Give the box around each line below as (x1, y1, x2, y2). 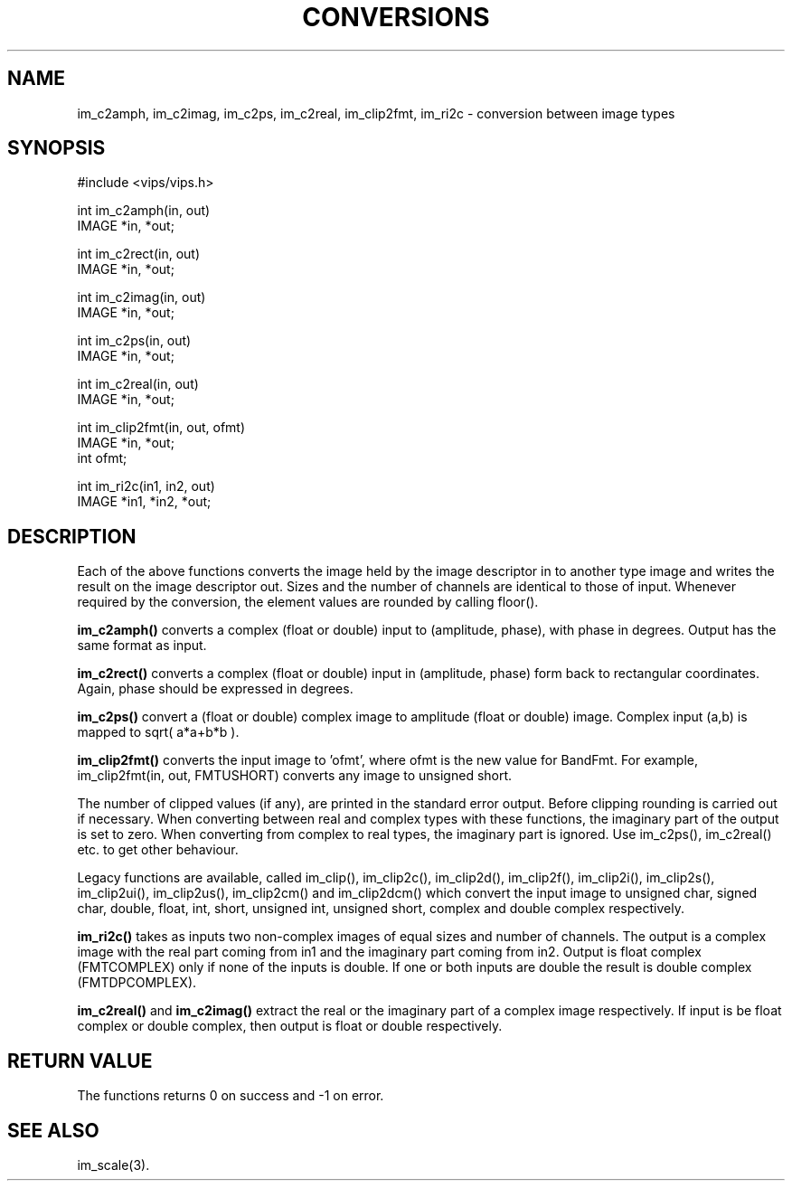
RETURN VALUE (7, 1049, 153, 1072)
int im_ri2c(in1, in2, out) (77, 478, 215, 495)
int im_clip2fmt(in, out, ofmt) (77, 420, 246, 436)
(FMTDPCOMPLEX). (77, 975, 197, 991)
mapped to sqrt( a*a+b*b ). (77, 724, 240, 740)
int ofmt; (77, 450, 127, 467)
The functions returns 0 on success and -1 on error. (77, 1088, 384, 1104)
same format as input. (77, 637, 207, 654)
